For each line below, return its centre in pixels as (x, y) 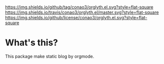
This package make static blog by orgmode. (50, 56)
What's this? (32, 43)
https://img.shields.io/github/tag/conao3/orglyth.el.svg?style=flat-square (79, 7)
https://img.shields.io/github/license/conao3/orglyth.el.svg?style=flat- (76, 17)
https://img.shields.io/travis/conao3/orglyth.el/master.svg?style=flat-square (82, 12)
